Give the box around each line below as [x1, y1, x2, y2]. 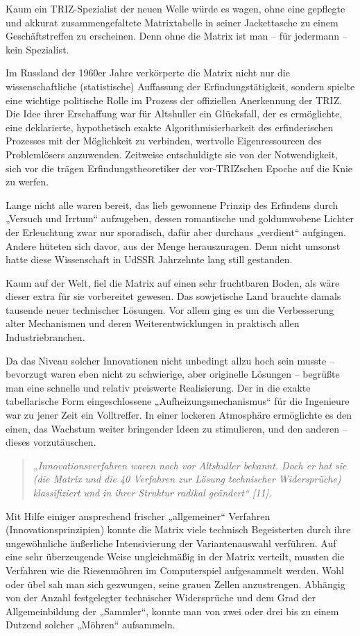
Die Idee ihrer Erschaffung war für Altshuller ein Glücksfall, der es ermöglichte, [6, 106, 343, 121]
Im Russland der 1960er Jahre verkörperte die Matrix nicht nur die [6, 65, 290, 80]
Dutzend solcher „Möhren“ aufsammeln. [6, 617, 175, 632]
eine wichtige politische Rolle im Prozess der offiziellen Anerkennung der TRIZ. [6, 92, 343, 107]
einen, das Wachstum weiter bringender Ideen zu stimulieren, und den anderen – [6, 421, 348, 435]
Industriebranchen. [6, 330, 85, 344]
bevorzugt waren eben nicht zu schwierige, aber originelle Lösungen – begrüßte [6, 367, 340, 381]
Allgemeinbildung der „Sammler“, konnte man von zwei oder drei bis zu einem [6, 603, 339, 618]
